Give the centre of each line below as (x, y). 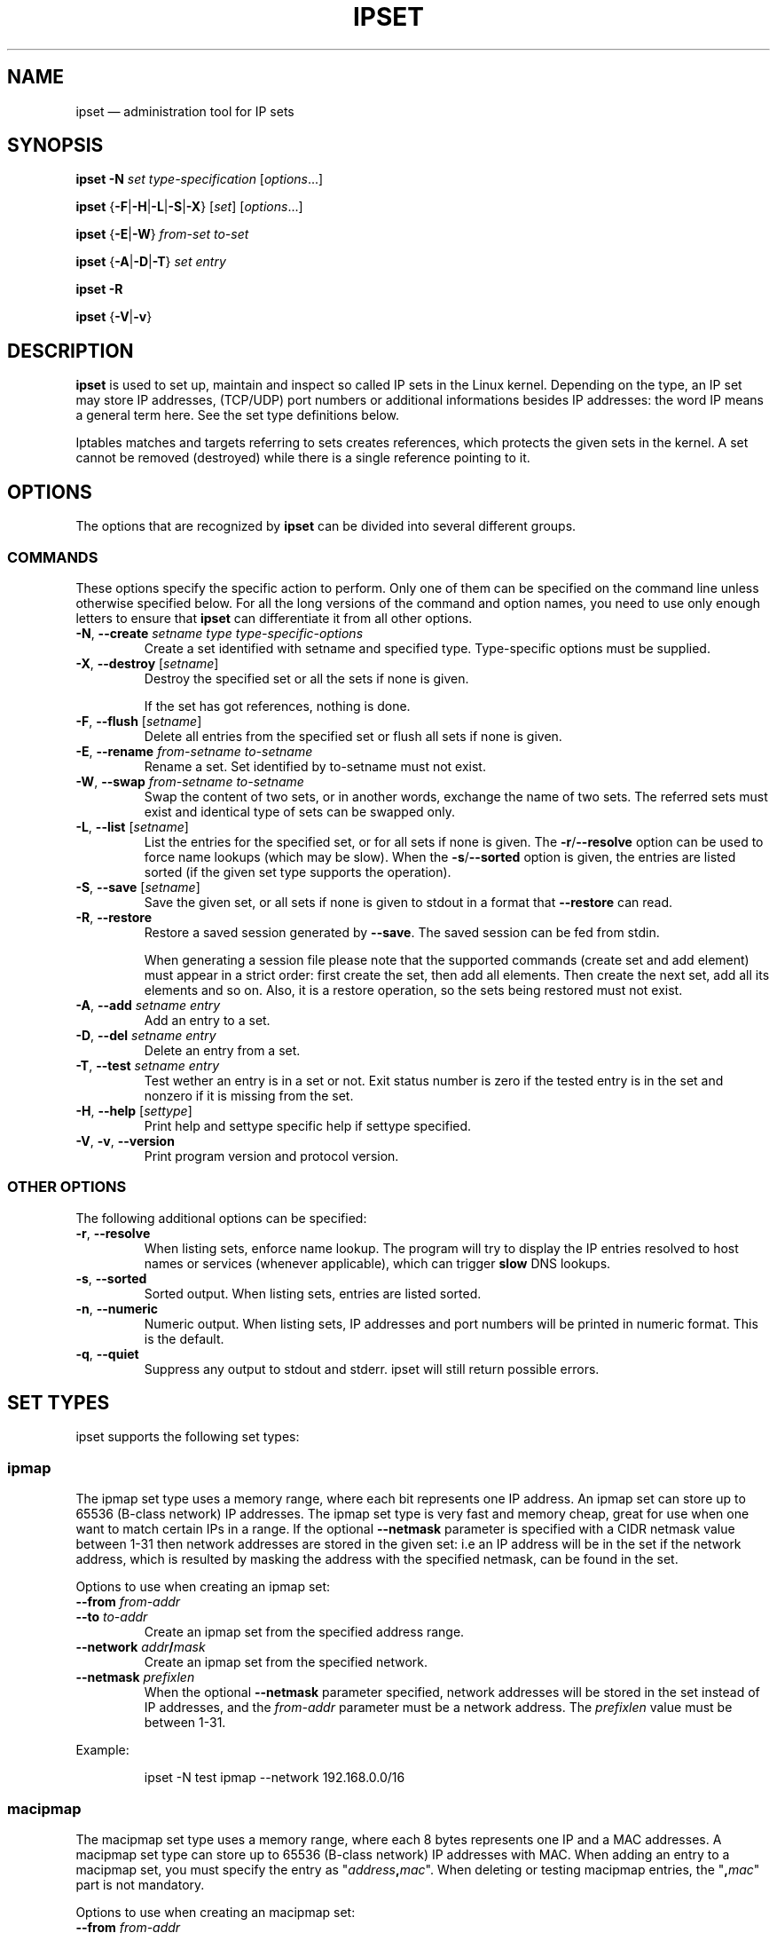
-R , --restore (114, 917)
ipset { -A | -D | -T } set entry (151, 262)
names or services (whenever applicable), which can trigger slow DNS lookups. (377, 1263)
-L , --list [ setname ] (132, 826)
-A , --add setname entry (148, 1005)
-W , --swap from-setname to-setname (190, 781)
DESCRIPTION (71, 351)
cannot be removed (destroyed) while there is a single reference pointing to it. (303, 458)
